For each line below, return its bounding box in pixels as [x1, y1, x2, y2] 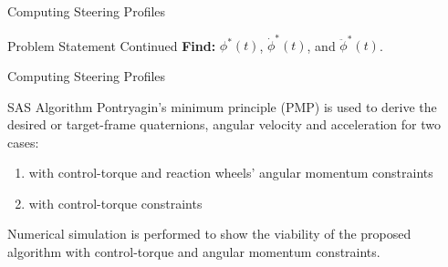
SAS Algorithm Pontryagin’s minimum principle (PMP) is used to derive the [7, 97, 437, 116]
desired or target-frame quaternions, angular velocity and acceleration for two [7, 115, 441, 134]
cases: [7, 132, 39, 151]
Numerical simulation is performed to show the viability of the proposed [7, 224, 412, 243]
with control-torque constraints [28, 193, 203, 212]
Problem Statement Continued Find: [7, 36, 216, 55]
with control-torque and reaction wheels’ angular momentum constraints [28, 163, 433, 182]
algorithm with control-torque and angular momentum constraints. [7, 242, 380, 262]
